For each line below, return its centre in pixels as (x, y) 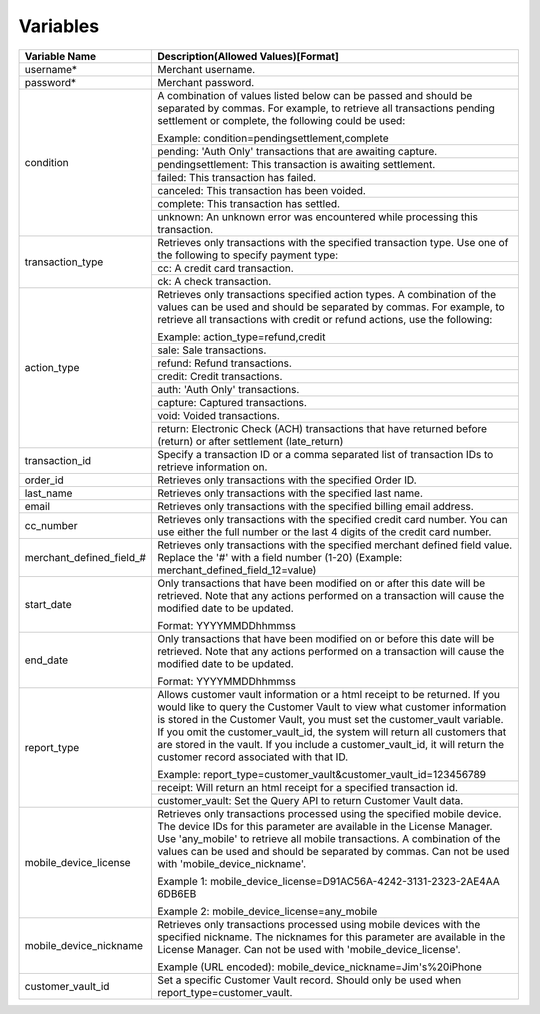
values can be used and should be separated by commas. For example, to (330, 307)
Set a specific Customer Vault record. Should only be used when (309, 980)
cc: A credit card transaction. (225, 268)
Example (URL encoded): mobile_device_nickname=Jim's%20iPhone (319, 967)
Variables (59, 26)
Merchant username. (206, 69)
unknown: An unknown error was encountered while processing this (317, 217)
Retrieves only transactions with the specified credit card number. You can (332, 519)
